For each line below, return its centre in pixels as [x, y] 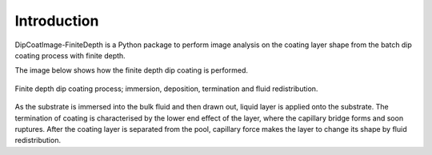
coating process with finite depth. [70, 55]
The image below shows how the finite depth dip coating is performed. [131, 70]
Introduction [57, 21]
